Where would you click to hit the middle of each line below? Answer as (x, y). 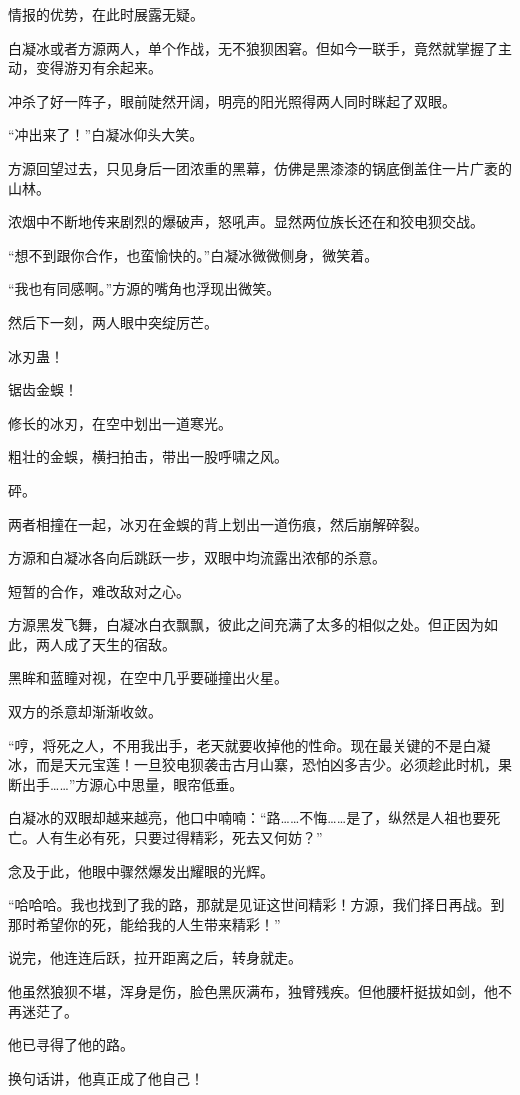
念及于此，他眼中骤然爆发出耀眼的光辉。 (141, 870)
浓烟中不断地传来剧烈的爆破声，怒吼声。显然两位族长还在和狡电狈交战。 (246, 221)
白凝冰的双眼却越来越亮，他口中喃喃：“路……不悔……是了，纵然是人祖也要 (247, 817)
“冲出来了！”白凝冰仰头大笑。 (106, 134)
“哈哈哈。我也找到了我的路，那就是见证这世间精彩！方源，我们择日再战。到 (256, 904)
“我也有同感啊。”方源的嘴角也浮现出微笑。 (144, 288)
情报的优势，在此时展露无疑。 (106, 14)
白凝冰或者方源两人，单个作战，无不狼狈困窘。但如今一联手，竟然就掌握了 (253, 47)
